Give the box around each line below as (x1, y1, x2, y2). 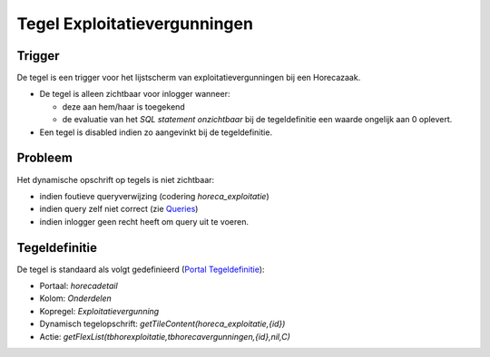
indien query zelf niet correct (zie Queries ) (39, 204, 199, 215)
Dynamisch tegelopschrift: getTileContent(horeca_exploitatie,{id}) (39, 318, 286, 330)
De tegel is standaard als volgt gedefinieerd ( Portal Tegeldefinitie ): (16, 264, 265, 275)
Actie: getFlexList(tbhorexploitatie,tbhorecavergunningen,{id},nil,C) (39, 331, 290, 342)
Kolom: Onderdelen (39, 293, 113, 304)
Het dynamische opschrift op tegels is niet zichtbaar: (16, 174, 215, 185)
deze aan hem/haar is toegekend (62, 101, 185, 112)
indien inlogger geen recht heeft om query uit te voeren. (39, 216, 250, 227)
